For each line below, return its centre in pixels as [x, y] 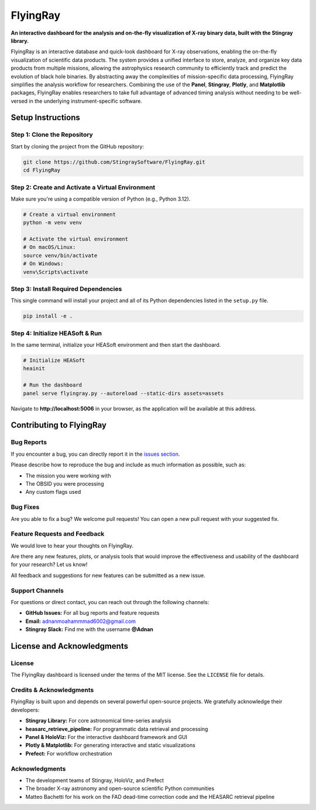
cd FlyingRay [42, 170]
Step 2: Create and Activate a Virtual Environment [83, 187]
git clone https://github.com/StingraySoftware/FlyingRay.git [114, 162]
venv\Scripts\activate [56, 272]
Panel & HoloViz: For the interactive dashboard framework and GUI [106, 737]
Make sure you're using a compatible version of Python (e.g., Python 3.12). [101, 199]
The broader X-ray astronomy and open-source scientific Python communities [120, 788]
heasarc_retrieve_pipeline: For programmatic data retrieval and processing [117, 729]
